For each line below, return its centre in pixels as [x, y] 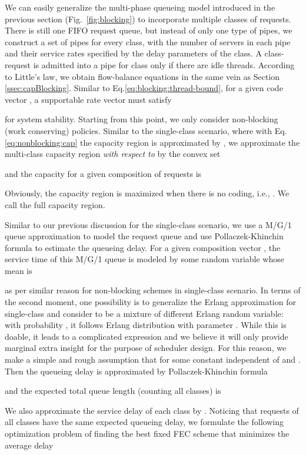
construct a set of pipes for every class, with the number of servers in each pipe [148, 41]
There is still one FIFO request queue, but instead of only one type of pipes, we [149, 30]
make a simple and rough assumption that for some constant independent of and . [153, 359]
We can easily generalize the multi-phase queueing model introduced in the [140, 7]
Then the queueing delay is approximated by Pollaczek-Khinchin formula [136, 371]
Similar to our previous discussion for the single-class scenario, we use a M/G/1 [148, 224]
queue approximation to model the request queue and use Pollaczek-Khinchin [144, 236]
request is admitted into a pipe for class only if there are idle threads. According [150, 64]
